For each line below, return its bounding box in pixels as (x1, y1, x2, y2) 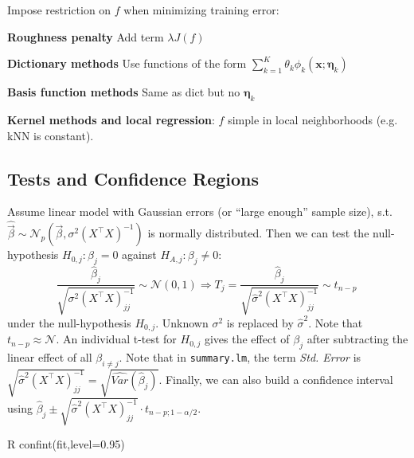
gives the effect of (204, 331, 290, 347)
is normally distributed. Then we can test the (147, 225, 369, 241)
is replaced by (226, 314, 294, 331)
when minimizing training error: (123, 2, 279, 18)
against (122, 246, 157, 263)
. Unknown (155, 314, 209, 331)
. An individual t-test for (56, 331, 177, 347)
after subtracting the (307, 331, 408, 347)
